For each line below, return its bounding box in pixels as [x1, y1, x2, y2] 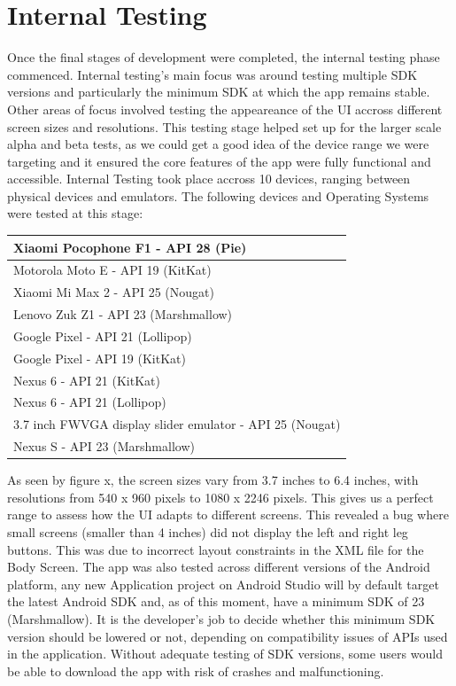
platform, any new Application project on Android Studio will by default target [7, 574, 439, 593]
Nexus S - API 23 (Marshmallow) [13, 437, 195, 456]
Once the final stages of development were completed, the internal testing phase [7, 48, 440, 66]
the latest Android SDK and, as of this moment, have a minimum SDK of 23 [7, 592, 425, 611]
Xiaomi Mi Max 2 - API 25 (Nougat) [13, 283, 214, 301]
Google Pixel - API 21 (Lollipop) [13, 326, 192, 345]
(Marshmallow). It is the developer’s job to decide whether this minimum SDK [7, 610, 436, 628]
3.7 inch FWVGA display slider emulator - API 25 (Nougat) [13, 415, 341, 433]
